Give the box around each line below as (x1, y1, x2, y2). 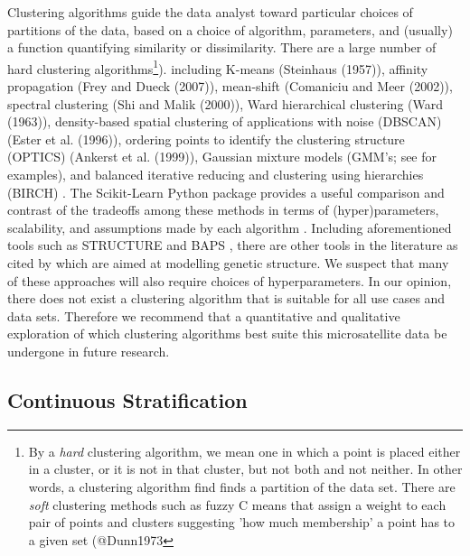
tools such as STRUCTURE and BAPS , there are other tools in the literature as (7, 236, 458, 255)
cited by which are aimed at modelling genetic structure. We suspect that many (7, 253, 449, 272)
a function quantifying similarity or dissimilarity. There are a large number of (7, 38, 437, 57)
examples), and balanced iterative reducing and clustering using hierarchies (7, 165, 424, 183)
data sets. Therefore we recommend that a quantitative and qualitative (7, 306, 400, 325)
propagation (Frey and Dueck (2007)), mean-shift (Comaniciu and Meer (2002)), (7, 77, 453, 96)
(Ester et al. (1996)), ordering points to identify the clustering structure (7, 129, 405, 148)
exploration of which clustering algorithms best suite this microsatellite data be (7, 324, 447, 343)
